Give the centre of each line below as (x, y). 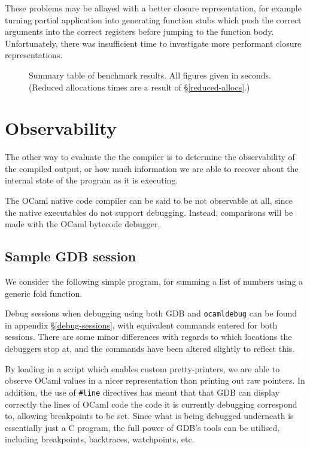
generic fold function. (44, 293)
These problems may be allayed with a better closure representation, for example (153, 8)
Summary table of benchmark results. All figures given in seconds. (150, 75)
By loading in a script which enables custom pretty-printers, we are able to (142, 368)
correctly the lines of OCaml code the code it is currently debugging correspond (151, 404)
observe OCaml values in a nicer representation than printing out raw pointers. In (155, 380)
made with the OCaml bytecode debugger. (83, 224)
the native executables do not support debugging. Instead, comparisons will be (149, 212)
